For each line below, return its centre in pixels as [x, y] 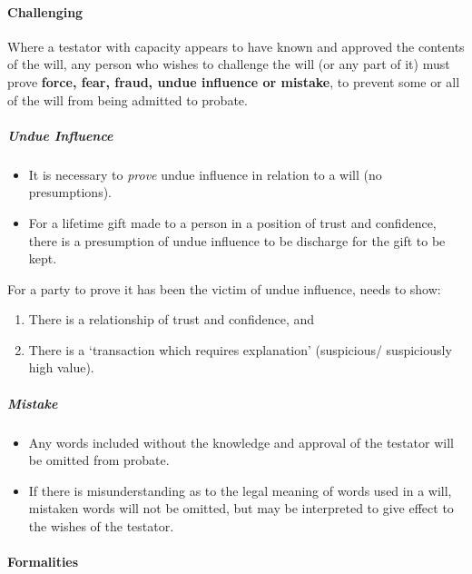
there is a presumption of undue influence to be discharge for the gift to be [237, 240]
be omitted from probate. [99, 460]
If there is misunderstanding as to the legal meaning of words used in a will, [240, 490]
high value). [61, 367]
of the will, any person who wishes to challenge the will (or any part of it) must [229, 64]
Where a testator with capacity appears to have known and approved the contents [236, 46]
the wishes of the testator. [101, 526]
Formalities [43, 562]
